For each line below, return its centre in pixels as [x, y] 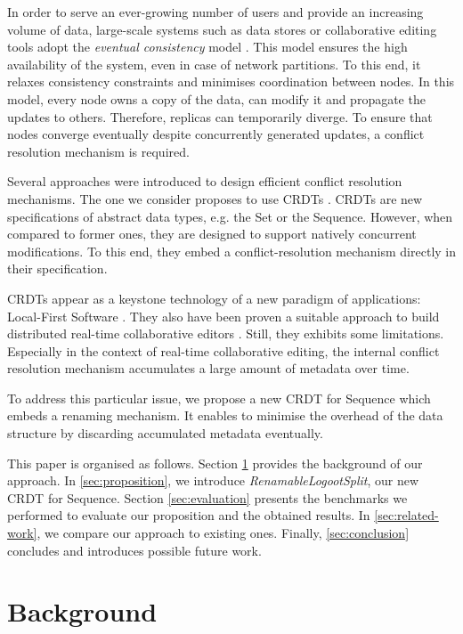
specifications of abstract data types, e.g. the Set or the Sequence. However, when [230, 216]
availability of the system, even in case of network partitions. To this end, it [214, 64]
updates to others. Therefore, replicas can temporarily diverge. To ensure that [220, 116]
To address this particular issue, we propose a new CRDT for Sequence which [219, 398]
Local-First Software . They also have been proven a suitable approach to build [223, 316]
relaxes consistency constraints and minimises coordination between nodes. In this [231, 81]
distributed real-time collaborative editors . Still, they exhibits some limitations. [226, 333]
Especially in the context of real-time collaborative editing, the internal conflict [223, 350]
